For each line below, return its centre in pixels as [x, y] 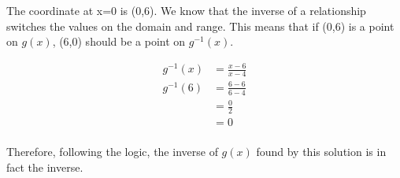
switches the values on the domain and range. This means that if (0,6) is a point [200, 26]
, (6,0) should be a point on [119, 41]
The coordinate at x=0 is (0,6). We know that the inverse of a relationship [186, 10]
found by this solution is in [321, 151]
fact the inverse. [45, 167]
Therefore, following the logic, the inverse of [112, 151]
